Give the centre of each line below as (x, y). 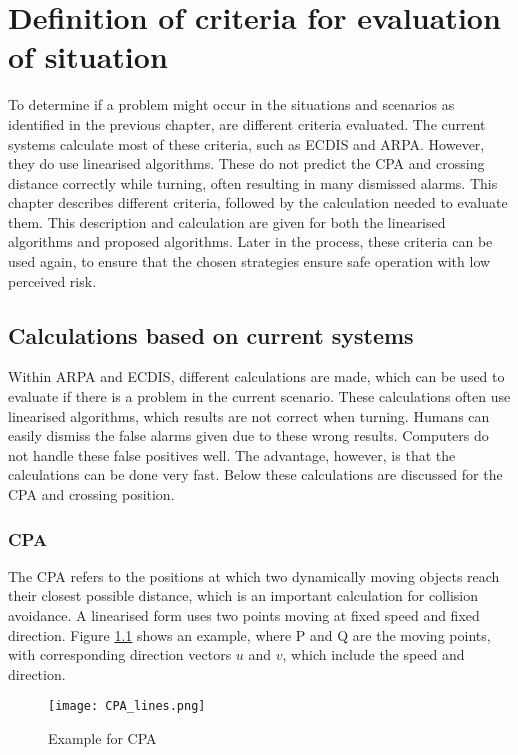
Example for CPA (102, 738)
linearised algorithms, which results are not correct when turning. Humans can (249, 415)
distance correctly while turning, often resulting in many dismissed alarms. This (253, 182)
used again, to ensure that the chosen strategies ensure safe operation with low (249, 261)
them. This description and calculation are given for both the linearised (227, 221)
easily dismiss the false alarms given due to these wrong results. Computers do (248, 435)
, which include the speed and (373, 654)
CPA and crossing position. (91, 494)
